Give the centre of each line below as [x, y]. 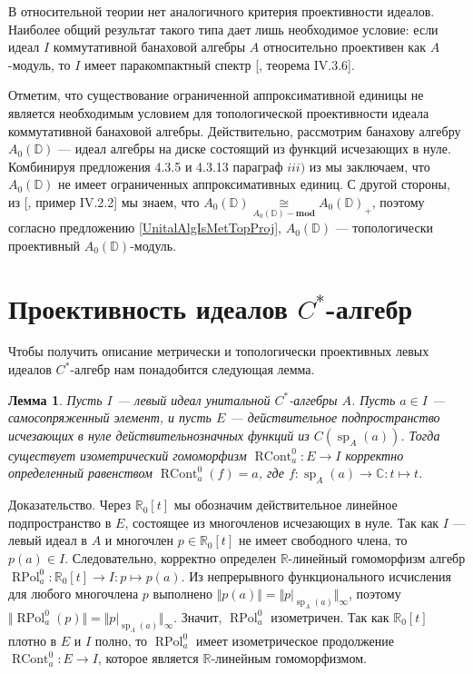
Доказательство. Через [70, 505]
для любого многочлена [74, 594]
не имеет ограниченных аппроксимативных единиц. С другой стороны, [254, 184]
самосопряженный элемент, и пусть [110, 417]
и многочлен [139, 540]
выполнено [183, 594]
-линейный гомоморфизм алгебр [377, 558]
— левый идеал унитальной [193, 399]
